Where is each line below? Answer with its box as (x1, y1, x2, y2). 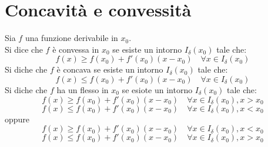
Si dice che (5, 43, 43, 55)
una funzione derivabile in (25, 32, 118, 44)
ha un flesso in (56, 83, 109, 95)
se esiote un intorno (122, 83, 193, 95)
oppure (5, 112, 30, 125)
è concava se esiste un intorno (56, 63, 163, 76)
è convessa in (52, 43, 99, 55)
